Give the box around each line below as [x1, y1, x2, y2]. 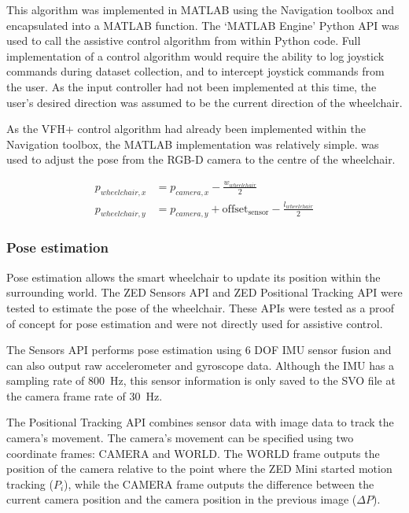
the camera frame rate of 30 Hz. [6, 387, 163, 404]
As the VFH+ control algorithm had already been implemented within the [6, 120, 366, 137]
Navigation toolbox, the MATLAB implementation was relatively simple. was [6, 135, 379, 152]
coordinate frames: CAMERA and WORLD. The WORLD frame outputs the [6, 445, 380, 461]
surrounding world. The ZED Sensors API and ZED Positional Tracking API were [6, 284, 403, 301]
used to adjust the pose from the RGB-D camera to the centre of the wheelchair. [6, 151, 396, 168]
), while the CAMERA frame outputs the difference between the [64, 475, 374, 492]
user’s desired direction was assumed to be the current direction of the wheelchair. [6, 94, 403, 110]
